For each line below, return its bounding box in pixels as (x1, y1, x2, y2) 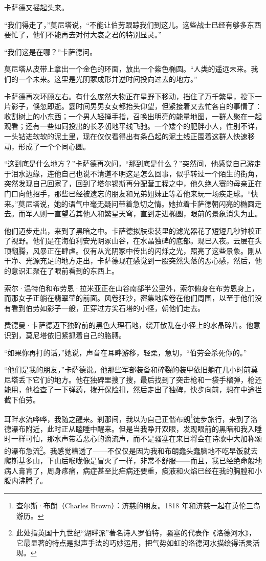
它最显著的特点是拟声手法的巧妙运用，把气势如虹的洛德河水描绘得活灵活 (16, 537, 260, 548)
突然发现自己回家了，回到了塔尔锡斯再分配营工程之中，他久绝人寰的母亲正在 (4, 178, 262, 189)
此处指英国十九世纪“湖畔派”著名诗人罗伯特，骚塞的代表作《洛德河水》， (16, 527, 256, 538)
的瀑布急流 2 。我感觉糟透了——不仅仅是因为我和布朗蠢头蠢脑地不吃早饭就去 (4, 444, 258, 456)
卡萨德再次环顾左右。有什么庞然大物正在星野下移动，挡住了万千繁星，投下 (4, 91, 255, 101)
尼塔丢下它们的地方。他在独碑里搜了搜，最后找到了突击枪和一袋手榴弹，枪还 (4, 374, 262, 385)
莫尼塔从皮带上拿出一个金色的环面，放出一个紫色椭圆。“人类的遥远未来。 (4, 63, 251, 74)
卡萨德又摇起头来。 (4, 2, 69, 12)
